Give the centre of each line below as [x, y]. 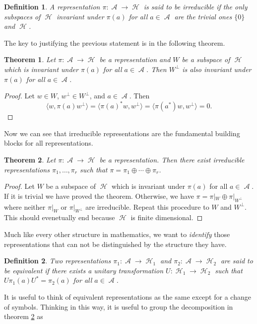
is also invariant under [217, 69]
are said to [237, 261]
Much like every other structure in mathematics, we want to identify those [117, 234]
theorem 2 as [24, 316]
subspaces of [22, 16]
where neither [25, 206]
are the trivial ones [203, 16]
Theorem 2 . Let [30, 160]
